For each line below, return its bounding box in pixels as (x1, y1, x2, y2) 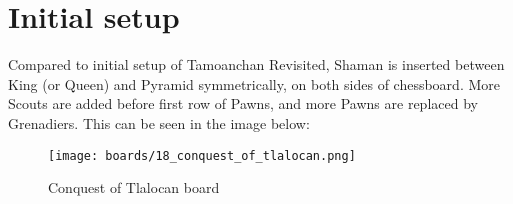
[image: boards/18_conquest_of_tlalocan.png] (48, 148, 356, 163)
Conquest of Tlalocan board (48, 177, 220, 198)
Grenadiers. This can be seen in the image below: (8, 112, 310, 133)
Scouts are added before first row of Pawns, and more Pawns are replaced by (8, 93, 478, 114)
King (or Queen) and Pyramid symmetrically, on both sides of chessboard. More (8, 73, 500, 94)
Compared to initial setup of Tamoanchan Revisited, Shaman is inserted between (8, 54, 505, 75)
